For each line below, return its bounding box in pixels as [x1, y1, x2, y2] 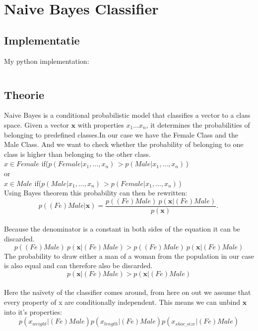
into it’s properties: [4, 306, 62, 317]
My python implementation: [4, 55, 89, 66]
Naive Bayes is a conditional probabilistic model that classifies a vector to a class [4, 110, 251, 120]
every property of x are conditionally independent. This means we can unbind [4, 296, 240, 307]
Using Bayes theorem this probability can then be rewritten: [4, 188, 188, 198]
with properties [77, 119, 124, 130]
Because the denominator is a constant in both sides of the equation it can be [4, 224, 240, 234]
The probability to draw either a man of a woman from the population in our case [4, 250, 254, 261]
